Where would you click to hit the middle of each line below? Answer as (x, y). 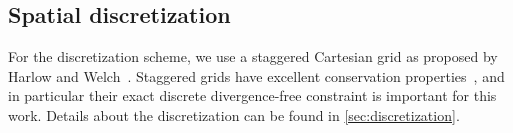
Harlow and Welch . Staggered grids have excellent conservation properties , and (256, 75)
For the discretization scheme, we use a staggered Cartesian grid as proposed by (253, 56)
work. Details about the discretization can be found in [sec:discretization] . (234, 114)
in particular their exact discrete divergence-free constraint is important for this (252, 95)
